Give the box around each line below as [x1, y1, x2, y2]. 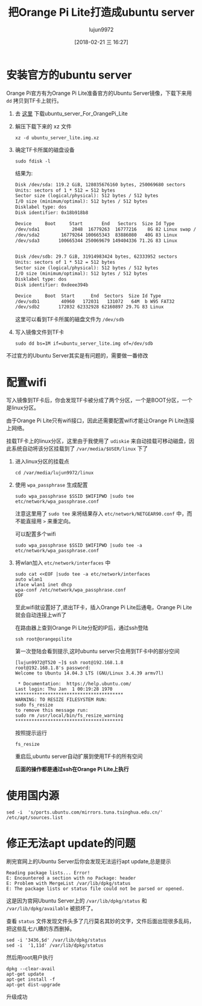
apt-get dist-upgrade [6, 982, 61, 988]
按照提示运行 [14, 730, 47, 737]
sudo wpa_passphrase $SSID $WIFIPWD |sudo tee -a [14, 543, 143, 549]
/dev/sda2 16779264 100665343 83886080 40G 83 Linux [14, 232, 178, 238]
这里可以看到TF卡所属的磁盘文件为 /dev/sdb [14, 316, 125, 323]
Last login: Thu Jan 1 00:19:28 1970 [14, 686, 113, 693]
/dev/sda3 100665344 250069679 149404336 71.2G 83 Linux [14, 237, 178, 244]
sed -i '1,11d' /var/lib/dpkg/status [6, 942, 104, 949]
